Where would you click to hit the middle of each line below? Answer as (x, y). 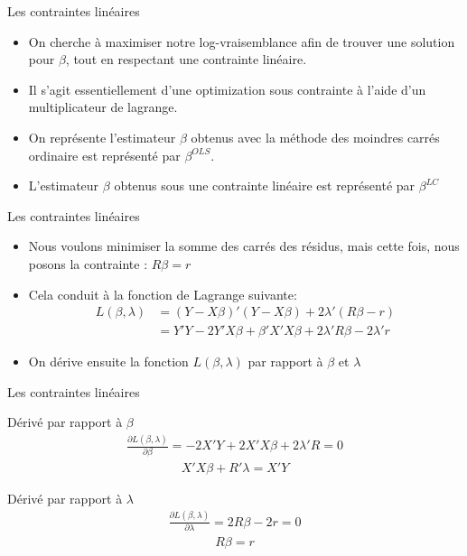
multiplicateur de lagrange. (103, 107)
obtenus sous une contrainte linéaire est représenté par (265, 185)
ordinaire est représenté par (104, 155)
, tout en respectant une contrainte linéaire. (186, 59)
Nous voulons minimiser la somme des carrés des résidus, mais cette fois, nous (244, 246)
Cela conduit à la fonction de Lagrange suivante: (163, 294)
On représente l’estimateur (102, 137)
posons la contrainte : (88, 263)
